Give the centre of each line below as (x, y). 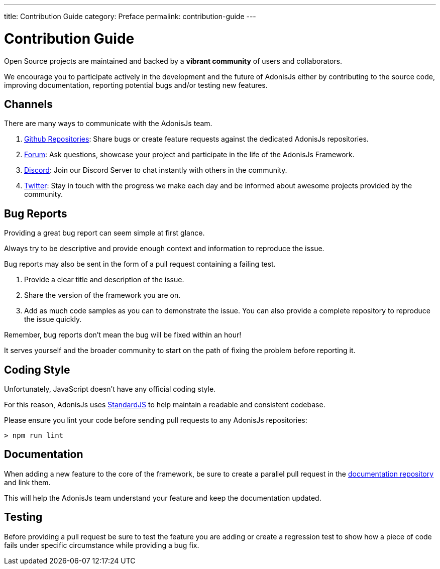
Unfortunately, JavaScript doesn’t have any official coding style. (110, 389)
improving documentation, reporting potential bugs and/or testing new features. (136, 85)
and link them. (27, 482)
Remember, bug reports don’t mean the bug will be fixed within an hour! (123, 335)
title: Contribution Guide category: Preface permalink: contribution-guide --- (130, 16)
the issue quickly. (53, 319)
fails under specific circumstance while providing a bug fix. (102, 545)
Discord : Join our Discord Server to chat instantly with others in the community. (156, 170)
